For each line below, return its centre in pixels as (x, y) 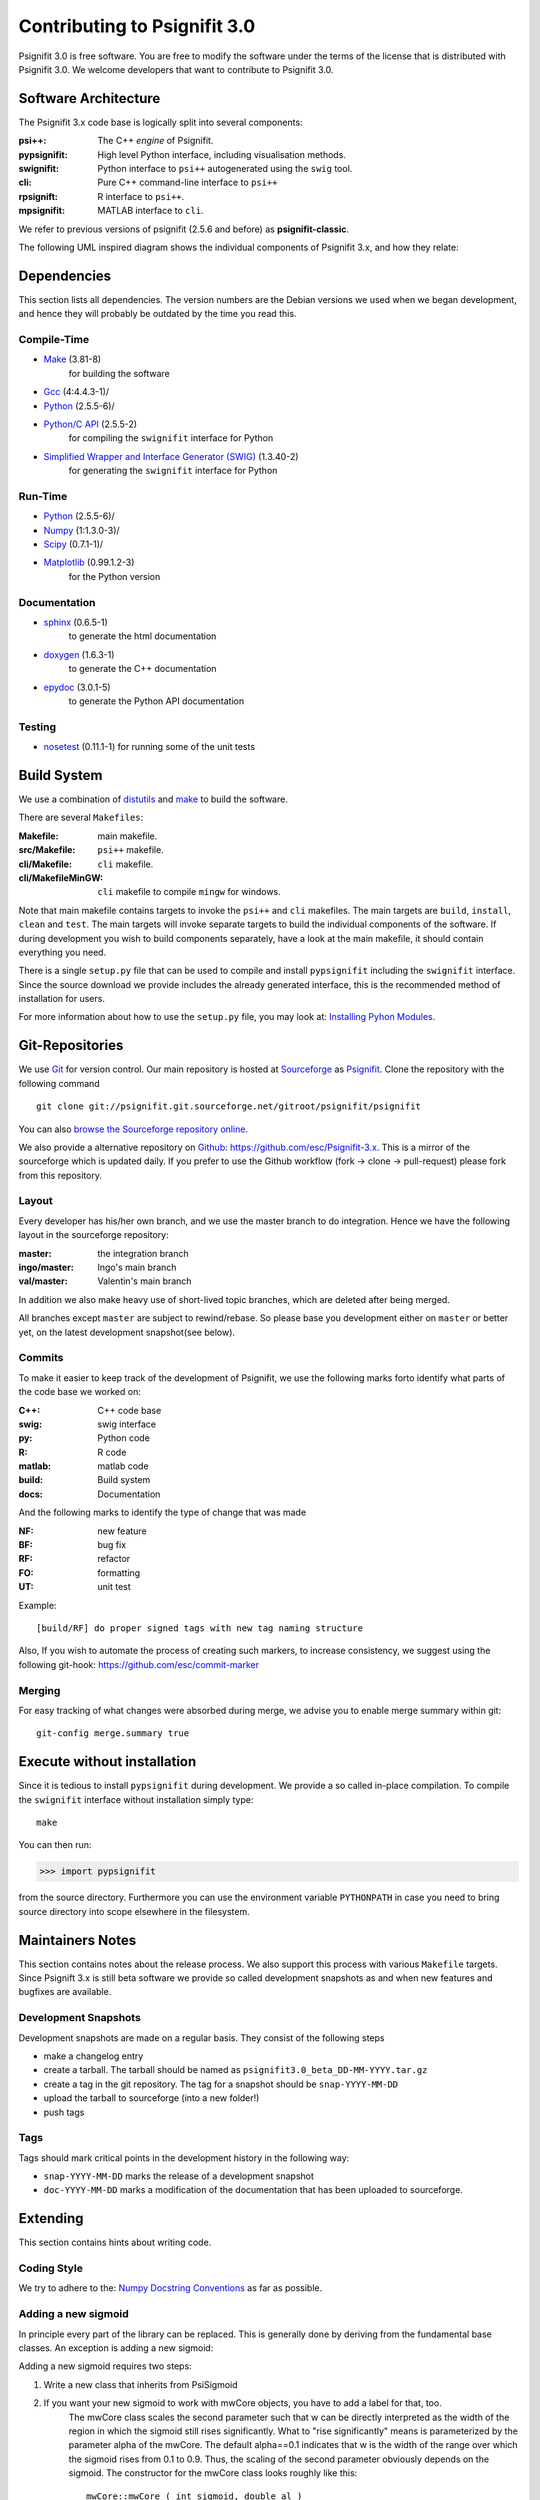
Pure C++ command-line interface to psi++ (187, 182)
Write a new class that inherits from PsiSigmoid (141, 2384)
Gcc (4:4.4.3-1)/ (76, 392)
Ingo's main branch (137, 1267)
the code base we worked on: (80, 1392)
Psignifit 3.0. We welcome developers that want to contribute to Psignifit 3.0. (176, 69)
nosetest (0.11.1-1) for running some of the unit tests (149, 747)
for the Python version (114, 576)
